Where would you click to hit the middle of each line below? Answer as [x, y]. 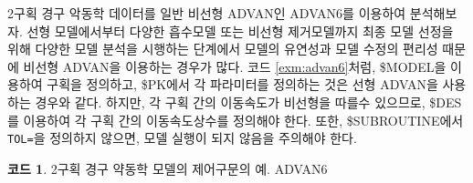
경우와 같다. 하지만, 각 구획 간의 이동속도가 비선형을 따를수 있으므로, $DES [248, 102]
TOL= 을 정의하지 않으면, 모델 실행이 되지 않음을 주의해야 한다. [182, 138]
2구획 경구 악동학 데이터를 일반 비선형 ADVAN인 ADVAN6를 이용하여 [207, 13]
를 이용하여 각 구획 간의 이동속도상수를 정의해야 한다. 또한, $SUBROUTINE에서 [236, 120]
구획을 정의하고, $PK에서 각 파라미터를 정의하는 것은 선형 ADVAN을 [242, 84]
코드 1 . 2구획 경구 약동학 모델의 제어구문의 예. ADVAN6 [168, 168]
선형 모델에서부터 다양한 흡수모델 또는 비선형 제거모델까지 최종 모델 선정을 [240, 30]
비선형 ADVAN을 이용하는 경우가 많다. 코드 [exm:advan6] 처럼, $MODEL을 [235, 66]
